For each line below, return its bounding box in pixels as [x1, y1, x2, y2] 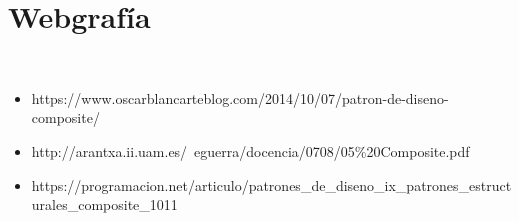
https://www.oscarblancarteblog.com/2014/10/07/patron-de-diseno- [31, 87, 449, 108]
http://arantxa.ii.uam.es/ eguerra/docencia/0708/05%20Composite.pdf [31, 140, 470, 161]
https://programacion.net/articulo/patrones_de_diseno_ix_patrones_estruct [31, 174, 512, 195]
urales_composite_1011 [31, 194, 178, 215]
